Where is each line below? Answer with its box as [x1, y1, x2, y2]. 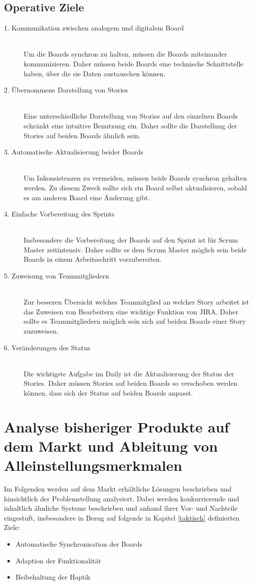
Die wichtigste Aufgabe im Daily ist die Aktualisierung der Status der [24, 368, 234, 378]
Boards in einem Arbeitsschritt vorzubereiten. [24, 254, 162, 264]
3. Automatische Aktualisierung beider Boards [4, 147, 144, 157]
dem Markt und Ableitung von [4, 435, 218, 456]
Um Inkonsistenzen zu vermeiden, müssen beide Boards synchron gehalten [24, 173, 247, 183]
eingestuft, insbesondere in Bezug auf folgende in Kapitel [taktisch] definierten [4, 512, 240, 523]
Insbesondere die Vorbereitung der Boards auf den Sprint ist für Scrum [24, 235, 238, 245]
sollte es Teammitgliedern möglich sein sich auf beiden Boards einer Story [24, 316, 246, 326]
